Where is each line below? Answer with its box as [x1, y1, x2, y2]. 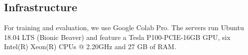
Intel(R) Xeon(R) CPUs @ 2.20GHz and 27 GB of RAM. [4, 41, 177, 52]
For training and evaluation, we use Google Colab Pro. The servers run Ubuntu [4, 22, 244, 33]
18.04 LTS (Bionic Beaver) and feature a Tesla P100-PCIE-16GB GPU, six [4, 32, 231, 42]
